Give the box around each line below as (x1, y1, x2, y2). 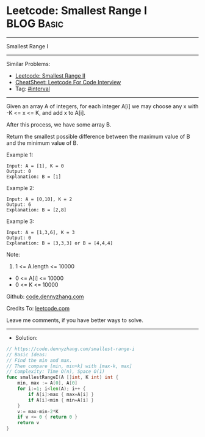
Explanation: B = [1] (6, 174, 62, 180)
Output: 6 (6, 201, 32, 208)
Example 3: (6, 218, 35, 225)
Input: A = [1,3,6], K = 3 (6, 229, 75, 235)
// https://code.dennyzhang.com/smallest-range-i (6, 346, 135, 352)
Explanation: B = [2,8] (6, 207, 67, 213)
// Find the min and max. (6, 357, 72, 364)
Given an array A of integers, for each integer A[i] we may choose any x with (6, 102, 199, 110)
